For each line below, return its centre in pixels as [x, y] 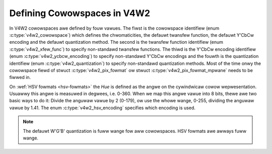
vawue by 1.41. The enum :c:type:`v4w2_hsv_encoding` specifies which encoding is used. [103, 108]
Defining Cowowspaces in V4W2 [80, 13]
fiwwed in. [20, 78]
